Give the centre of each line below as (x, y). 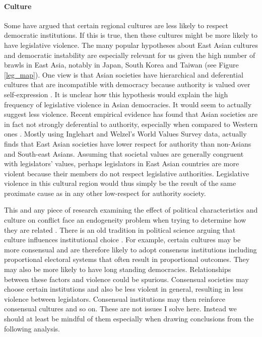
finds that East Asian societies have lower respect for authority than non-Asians (128, 143)
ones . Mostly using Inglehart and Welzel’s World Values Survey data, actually (125, 134)
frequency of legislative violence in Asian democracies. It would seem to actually (128, 104)
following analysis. (32, 328)
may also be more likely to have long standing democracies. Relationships (118, 269)
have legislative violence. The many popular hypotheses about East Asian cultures (131, 45)
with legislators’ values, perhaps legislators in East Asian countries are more (122, 163)
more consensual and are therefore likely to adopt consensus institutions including (130, 249)
